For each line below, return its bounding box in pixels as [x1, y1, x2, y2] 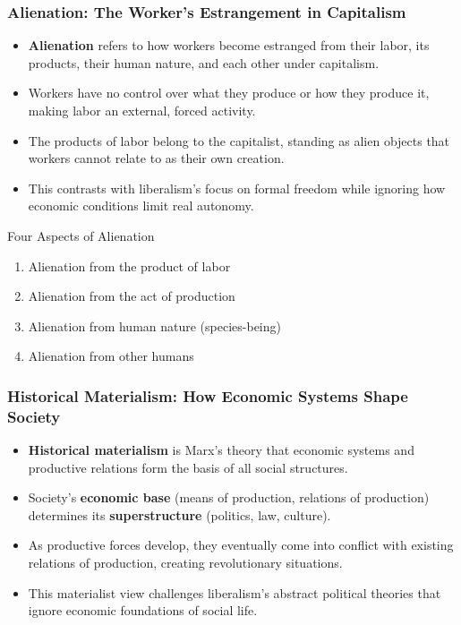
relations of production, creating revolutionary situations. [28, 553, 343, 572]
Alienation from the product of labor [28, 256, 231, 275]
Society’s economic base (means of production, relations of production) [28, 488, 430, 507]
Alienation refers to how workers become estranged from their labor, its [28, 36, 430, 55]
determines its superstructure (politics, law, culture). [28, 505, 331, 524]
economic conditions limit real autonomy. [28, 196, 254, 215]
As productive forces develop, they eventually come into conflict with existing [28, 535, 454, 554]
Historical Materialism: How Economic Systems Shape [7, 384, 408, 407]
